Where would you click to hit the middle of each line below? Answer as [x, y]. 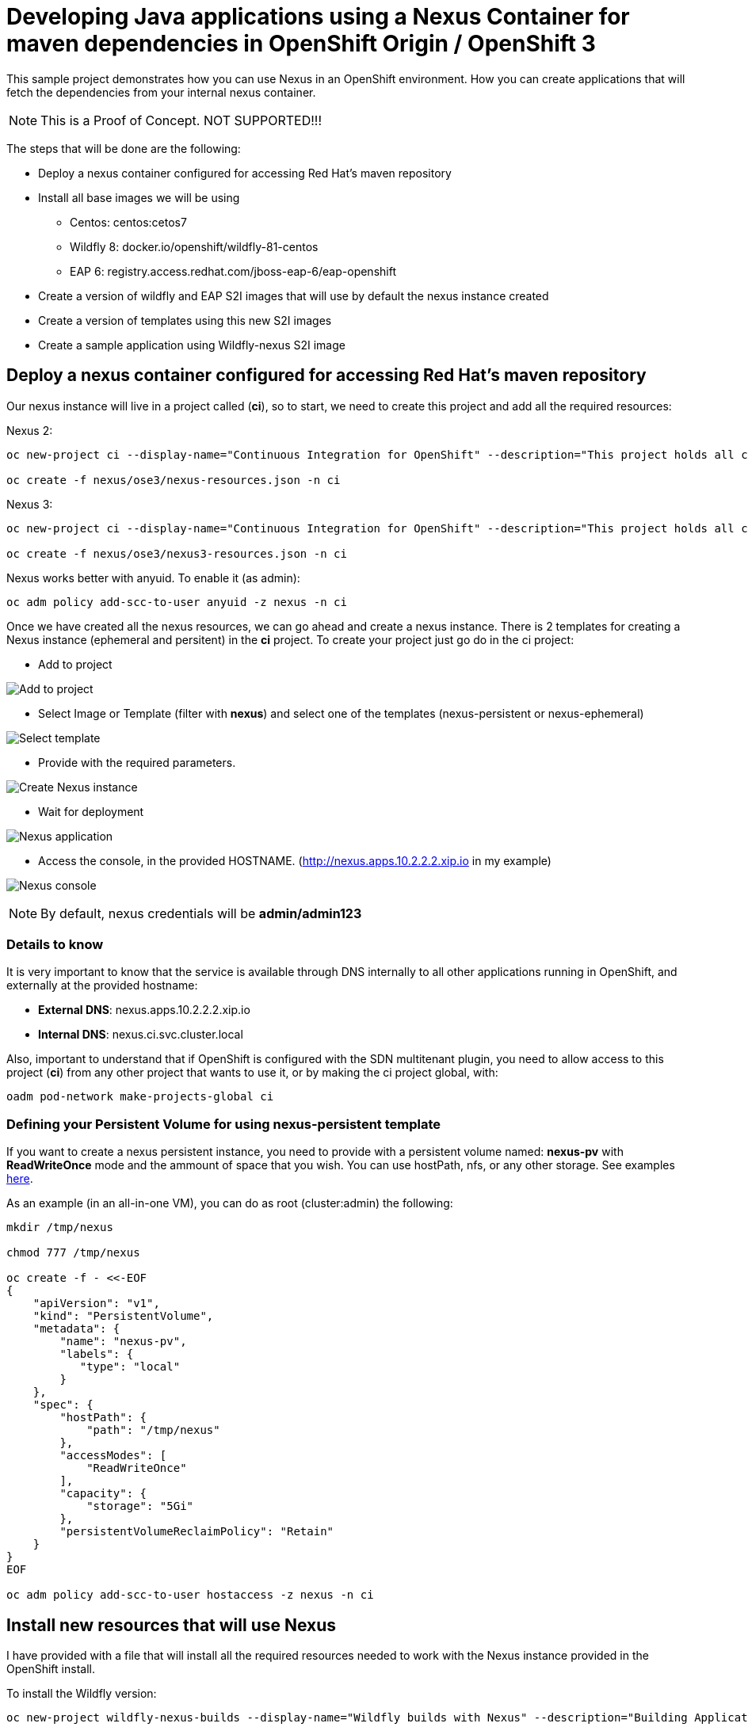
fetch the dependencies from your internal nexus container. [161, 92]
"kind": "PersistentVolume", [123, 1316]
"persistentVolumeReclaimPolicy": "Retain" [197, 1532]
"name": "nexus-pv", [123, 1342]
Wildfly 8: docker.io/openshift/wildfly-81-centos [194, 246]
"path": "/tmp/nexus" [153, 1430]
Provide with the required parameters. [137, 762]
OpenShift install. [51, 1668]
